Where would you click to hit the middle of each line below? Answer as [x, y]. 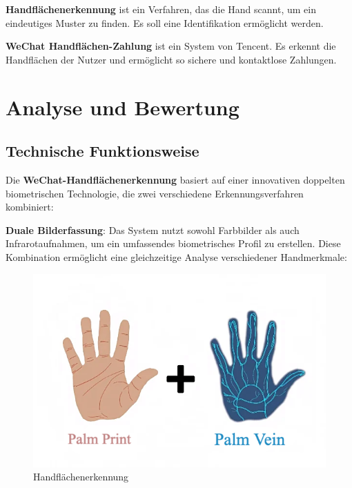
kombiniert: [30, 207]
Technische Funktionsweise [102, 151]
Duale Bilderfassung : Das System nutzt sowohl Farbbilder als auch [153, 230]
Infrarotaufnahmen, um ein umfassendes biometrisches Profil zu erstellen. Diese [173, 243]
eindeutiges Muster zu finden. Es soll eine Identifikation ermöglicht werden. [165, 22]
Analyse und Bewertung [123, 107]
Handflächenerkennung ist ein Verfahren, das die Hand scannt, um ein [161, 9]
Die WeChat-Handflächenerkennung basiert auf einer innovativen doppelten [175, 179]
